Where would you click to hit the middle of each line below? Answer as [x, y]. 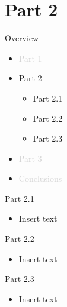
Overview [22, 38]
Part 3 [30, 158]
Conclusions [40, 178]
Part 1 [30, 58]
